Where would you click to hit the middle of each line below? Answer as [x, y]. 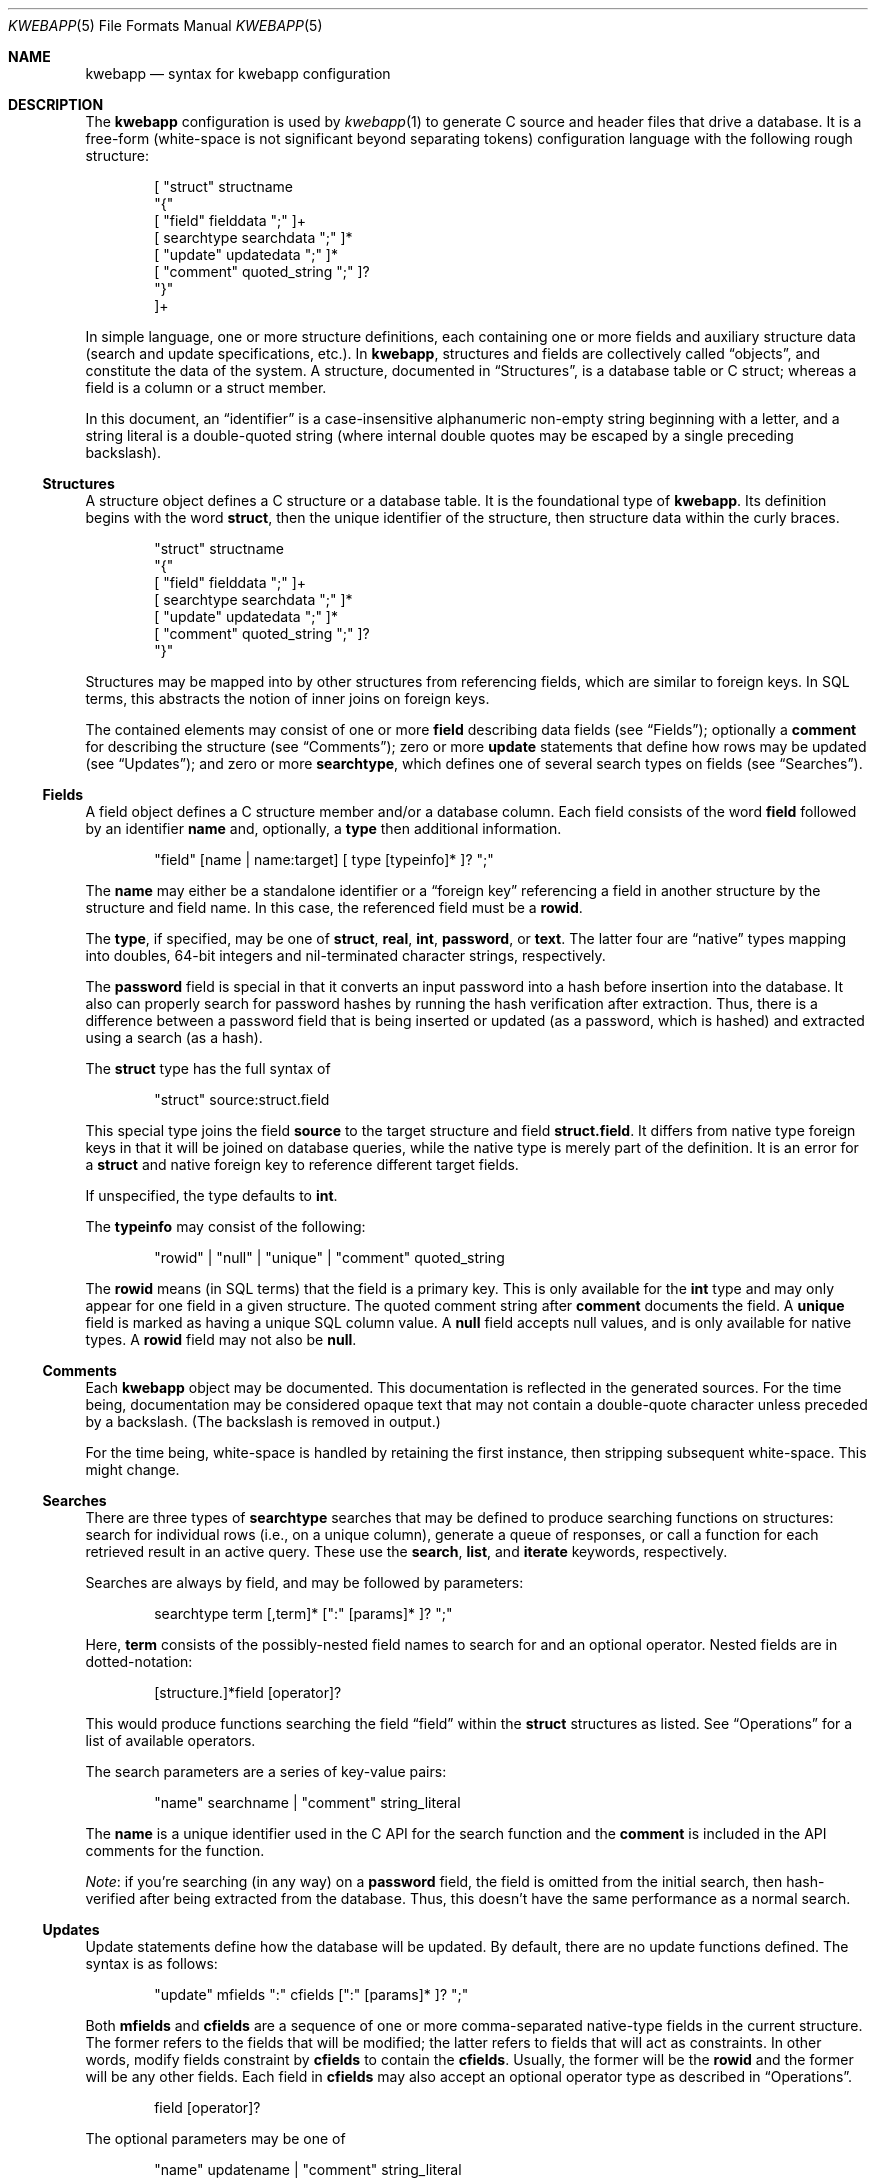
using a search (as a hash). [174, 1037]
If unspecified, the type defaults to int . [211, 1195]
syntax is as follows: [151, 1963]
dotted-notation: [139, 1661]
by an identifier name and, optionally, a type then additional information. [323, 828]
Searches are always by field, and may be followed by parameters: [304, 1582]
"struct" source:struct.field [242, 1099]
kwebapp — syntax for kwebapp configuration [238, 73]
